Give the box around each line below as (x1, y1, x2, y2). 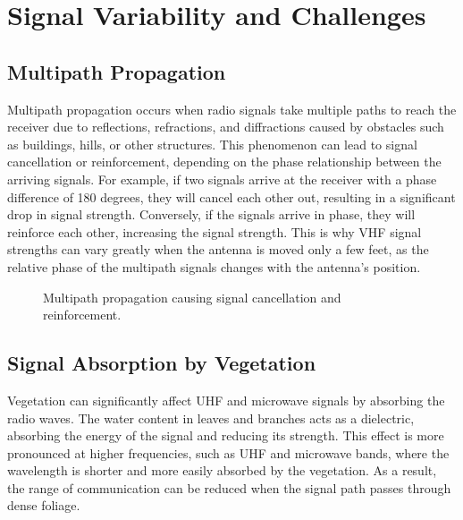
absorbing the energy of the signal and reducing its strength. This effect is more (7, 426, 444, 445)
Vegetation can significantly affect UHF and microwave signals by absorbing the (7, 390, 445, 409)
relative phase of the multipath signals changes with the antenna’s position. (7, 257, 421, 276)
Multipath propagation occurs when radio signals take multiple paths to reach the (7, 99, 457, 118)
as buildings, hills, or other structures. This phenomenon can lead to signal (7, 134, 417, 153)
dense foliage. (7, 496, 80, 515)
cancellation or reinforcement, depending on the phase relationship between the (7, 152, 442, 171)
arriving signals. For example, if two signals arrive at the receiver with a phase (7, 169, 437, 188)
